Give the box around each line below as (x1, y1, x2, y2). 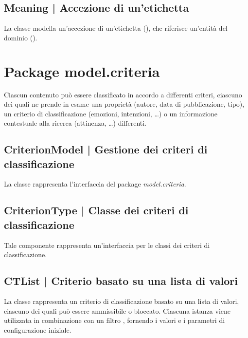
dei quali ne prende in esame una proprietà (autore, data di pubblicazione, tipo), (4, 99, 245, 109)
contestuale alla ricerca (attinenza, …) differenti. (4, 118, 147, 128)
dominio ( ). (4, 32, 37, 42)
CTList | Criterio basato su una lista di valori (4, 273, 238, 288)
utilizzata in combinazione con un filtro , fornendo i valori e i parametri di (4, 315, 225, 325)
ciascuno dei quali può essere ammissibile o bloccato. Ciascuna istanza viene (4, 305, 231, 316)
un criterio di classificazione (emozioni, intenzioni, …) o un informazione (4, 108, 217, 118)
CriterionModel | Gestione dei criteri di (4, 142, 208, 157)
